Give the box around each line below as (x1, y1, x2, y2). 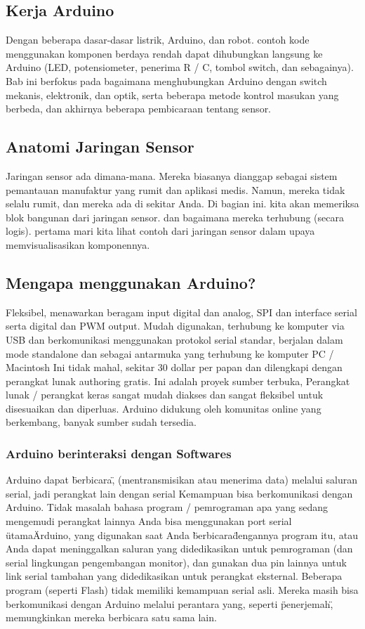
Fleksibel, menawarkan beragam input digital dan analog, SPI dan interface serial (6, 304, 357, 319)
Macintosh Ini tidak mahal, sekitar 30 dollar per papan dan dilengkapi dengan (6, 360, 343, 375)
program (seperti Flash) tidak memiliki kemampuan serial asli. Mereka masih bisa (6, 583, 359, 597)
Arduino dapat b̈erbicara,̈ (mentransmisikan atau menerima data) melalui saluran (6, 472, 358, 487)
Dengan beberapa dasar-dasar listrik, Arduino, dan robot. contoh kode (6, 32, 310, 47)
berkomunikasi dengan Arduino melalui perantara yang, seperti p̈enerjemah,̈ (6, 596, 333, 611)
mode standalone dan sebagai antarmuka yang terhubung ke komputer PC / (6, 346, 334, 361)
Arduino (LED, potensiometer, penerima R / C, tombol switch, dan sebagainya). (6, 60, 354, 74)
